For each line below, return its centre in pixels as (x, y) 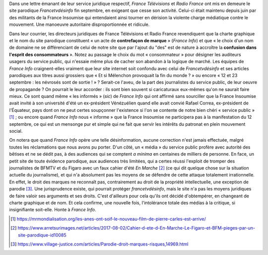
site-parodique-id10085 (42, 235)
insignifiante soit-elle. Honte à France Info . (53, 210)
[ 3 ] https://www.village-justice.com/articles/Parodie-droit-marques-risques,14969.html (100, 244)
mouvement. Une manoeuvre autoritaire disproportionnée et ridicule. (79, 24)
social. (16, 131)
